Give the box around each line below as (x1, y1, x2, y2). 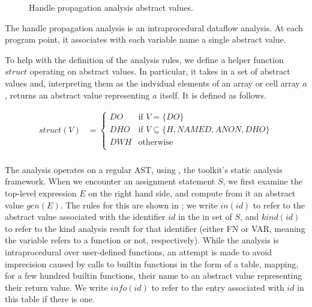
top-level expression (5, 187, 77, 199)
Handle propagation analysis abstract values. (29, 1, 193, 13)
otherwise (138, 138, 173, 147)
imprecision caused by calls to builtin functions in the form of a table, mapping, (5, 257, 299, 270)
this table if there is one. (5, 293, 95, 305)
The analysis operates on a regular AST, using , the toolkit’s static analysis (5, 163, 283, 175)
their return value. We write (5, 281, 108, 293)
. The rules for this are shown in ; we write (60, 198, 218, 211)
